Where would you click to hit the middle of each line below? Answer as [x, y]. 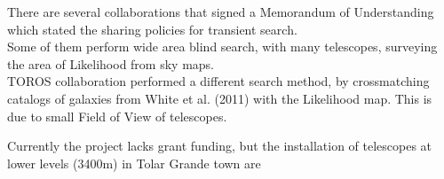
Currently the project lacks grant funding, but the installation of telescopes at [220, 146]
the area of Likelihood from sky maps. [111, 63]
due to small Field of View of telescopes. [117, 116]
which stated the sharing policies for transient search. [152, 29]
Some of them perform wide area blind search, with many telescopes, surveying [222, 47]
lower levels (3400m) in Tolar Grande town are [134, 163]
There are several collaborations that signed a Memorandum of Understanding [221, 12]
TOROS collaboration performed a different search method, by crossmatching [218, 81]
